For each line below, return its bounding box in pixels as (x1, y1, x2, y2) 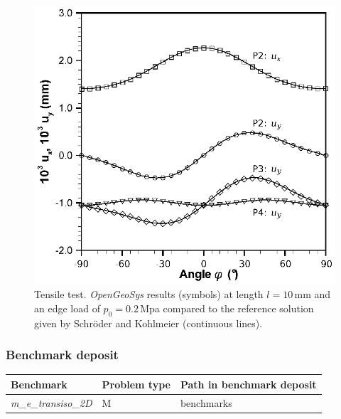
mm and (294, 287, 331, 302)
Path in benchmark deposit (180, 376, 317, 391)
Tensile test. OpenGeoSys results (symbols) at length (34, 287, 264, 302)
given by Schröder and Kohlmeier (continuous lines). (34, 315, 263, 330)
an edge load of (34, 300, 100, 315)
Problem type (102, 376, 170, 391)
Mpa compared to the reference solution (140, 300, 314, 315)
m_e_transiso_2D (11, 395, 92, 410)
